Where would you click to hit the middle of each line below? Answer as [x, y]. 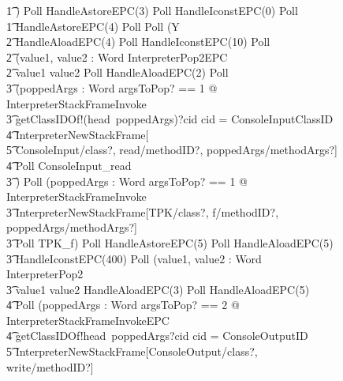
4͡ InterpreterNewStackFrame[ [78, 134]
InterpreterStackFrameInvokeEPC [88, 320]
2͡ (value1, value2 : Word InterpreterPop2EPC [117, 57]
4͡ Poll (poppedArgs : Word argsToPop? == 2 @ [123, 305]
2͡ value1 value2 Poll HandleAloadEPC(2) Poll [117, 72]
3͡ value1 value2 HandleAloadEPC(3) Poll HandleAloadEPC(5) [158, 289]
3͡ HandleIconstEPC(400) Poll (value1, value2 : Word [134, 258]
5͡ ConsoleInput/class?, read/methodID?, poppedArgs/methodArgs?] [172, 150]
